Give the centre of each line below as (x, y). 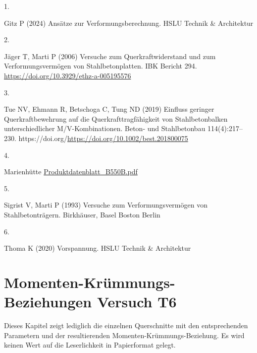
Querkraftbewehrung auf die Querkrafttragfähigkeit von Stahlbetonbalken (116, 118)
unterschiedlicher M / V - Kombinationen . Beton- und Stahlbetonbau (105, 128)
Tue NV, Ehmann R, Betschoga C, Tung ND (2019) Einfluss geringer (109, 109)
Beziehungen (48, 302)
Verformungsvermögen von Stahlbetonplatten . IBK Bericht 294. (101, 66)
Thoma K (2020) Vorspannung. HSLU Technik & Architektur (98, 248)
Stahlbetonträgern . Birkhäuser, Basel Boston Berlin (82, 214)
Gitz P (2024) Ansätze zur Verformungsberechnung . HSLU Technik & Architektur (129, 23)
